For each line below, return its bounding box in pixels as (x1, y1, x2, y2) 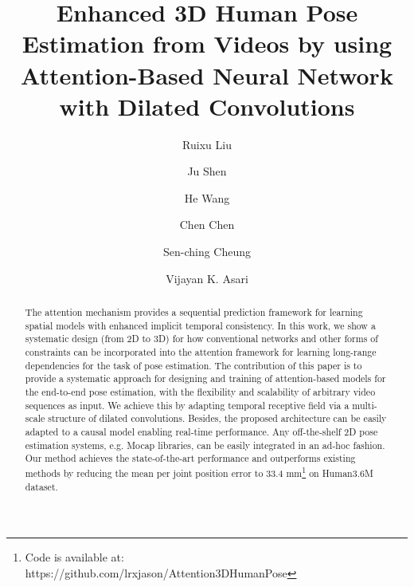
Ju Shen (187, 163, 227, 179)
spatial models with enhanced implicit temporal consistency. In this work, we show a (25, 318, 376, 332)
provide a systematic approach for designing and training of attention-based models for (25, 372, 386, 385)
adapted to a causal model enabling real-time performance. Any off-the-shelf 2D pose (25, 424, 378, 438)
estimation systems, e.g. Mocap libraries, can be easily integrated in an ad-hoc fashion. (25, 438, 385, 451)
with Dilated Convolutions (59, 89, 355, 122)
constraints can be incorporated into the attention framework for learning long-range (25, 345, 377, 359)
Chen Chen (179, 216, 235, 233)
